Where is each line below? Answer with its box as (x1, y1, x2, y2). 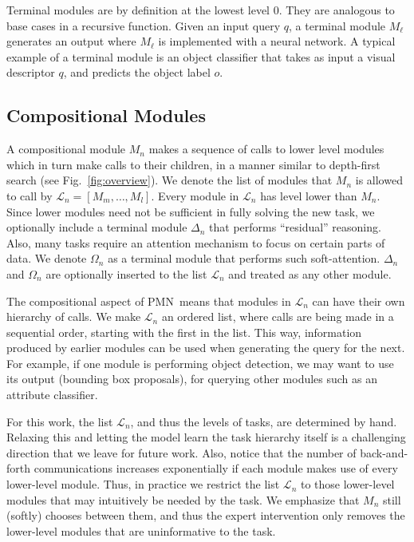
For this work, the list (6, 413, 113, 429)
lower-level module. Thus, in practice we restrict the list (6, 476, 280, 493)
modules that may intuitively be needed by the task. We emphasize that (6, 491, 360, 508)
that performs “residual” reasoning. (209, 219, 381, 235)
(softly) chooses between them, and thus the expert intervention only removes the (6, 507, 405, 524)
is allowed (355, 172, 403, 188)
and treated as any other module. (228, 265, 392, 282)
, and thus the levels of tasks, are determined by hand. (130, 413, 397, 429)
